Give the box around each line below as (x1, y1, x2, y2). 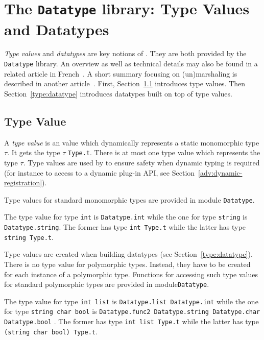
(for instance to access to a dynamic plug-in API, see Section (4, 167, 195, 178)
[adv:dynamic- (198, 167, 243, 178)
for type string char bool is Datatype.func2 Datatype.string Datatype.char (4, 306, 260, 317)
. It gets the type (7, 147, 60, 158)
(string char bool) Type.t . (4, 326, 98, 336)
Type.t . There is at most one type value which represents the (68, 147, 260, 158)
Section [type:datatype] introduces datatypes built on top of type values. (4, 88, 232, 99)
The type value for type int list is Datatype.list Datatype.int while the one (4, 296, 258, 306)
